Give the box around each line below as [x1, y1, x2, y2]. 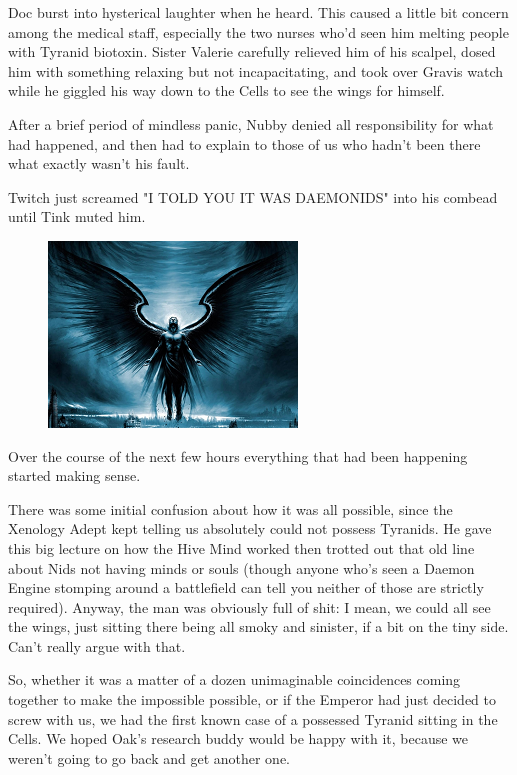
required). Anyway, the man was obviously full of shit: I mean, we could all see [8, 596, 491, 617]
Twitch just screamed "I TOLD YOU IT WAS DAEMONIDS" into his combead [8, 186, 498, 207]
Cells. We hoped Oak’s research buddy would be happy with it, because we [8, 728, 469, 749]
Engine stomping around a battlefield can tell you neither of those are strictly [8, 577, 484, 598]
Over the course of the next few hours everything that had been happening [8, 445, 468, 466]
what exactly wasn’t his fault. [8, 153, 190, 174]
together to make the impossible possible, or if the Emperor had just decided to [8, 689, 497, 710]
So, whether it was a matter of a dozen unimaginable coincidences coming [8, 669, 461, 690]
